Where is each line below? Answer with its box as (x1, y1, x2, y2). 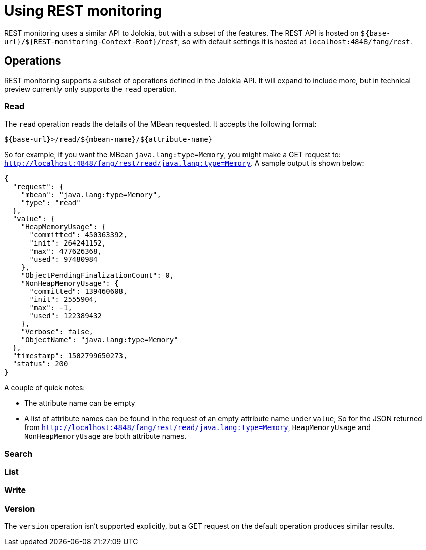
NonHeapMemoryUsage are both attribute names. (24, 432, 187, 441)
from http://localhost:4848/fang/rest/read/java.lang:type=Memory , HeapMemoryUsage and (24, 423, 371, 432)
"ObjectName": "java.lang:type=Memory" (21, 336, 178, 344)
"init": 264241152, (29, 239, 106, 248)
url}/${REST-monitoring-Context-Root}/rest (4, 37, 178, 46)
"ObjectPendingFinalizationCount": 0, (21, 271, 174, 280)
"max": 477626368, (29, 247, 102, 256)
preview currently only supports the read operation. (4, 84, 177, 93)
